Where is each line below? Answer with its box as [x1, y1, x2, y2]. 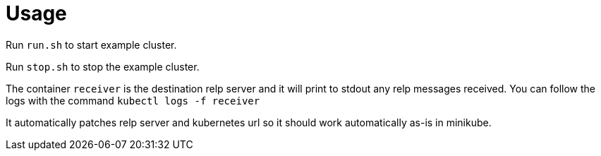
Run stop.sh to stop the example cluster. [6, 60, 200, 73]
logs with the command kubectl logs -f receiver [6, 94, 260, 107]
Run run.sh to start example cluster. [6, 38, 177, 51]
